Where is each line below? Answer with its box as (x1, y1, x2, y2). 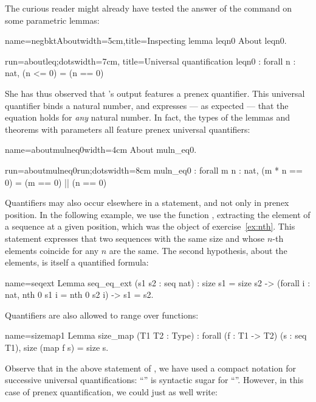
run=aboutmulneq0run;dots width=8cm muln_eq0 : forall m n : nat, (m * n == (5, 163, 303, 176)
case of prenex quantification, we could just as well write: (5, 385, 218, 398)
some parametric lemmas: (5, 13, 100, 26)
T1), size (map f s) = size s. (5, 341, 109, 354)
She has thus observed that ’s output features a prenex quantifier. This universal (5, 86, 305, 99)
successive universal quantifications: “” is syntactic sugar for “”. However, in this (5, 373, 304, 386)
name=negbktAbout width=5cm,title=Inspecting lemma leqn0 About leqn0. (5, 34, 287, 47)
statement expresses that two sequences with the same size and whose (5, 231, 265, 244)
